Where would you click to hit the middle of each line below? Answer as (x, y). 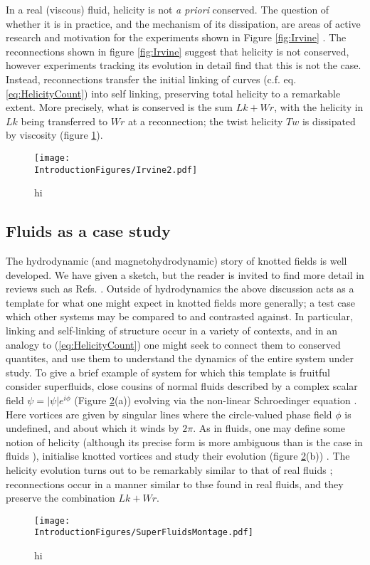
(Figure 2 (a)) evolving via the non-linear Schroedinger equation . (216, 400)
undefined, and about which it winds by (92, 428)
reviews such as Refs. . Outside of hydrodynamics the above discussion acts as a (180, 289)
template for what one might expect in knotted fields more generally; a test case (181, 302)
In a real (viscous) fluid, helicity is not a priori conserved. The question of (168, 9)
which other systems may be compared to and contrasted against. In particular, (179, 316)
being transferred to (64, 121)
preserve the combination (60, 498)
